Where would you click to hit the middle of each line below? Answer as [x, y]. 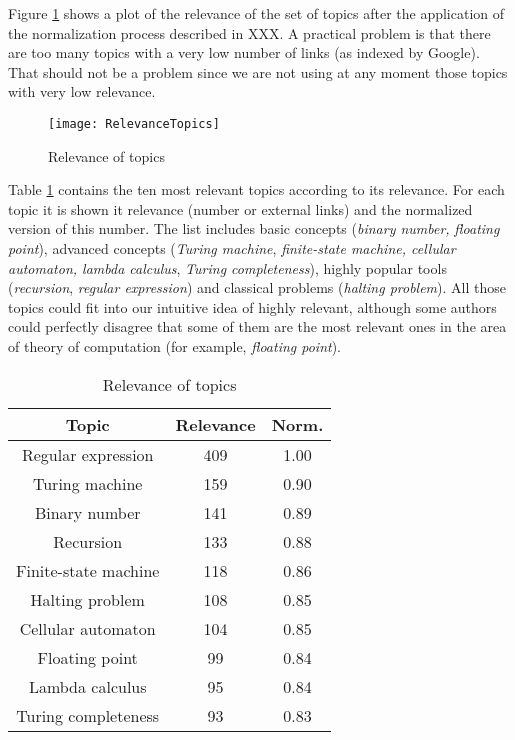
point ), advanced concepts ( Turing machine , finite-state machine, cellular [232, 248]
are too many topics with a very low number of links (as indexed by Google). [244, 52]
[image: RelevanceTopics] [134, 123]
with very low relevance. [82, 91]
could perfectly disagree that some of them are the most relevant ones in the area [257, 326]
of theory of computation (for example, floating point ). [174, 345]
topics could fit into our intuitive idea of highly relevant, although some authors [252, 306]
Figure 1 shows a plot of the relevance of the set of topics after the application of [256, 13]
